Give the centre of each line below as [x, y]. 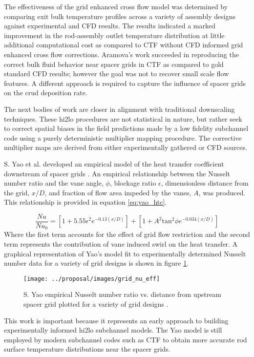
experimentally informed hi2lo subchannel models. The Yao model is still [113, 330]
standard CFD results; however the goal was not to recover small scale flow [116, 73]
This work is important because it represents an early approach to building [116, 320]
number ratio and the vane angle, [54, 183]
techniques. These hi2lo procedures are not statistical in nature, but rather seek [123, 118]
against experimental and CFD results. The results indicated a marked [110, 26]
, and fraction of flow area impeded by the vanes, [118, 192]
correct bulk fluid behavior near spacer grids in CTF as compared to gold [114, 64]
